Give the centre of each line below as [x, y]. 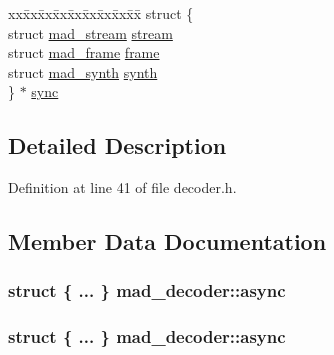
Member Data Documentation [167, 241]
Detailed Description [117, 145]
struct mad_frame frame [84, 52]
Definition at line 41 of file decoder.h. [122, 187]
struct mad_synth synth [83, 71]
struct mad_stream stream [90, 32]
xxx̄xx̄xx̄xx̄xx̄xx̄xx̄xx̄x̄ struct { [101, 13]
